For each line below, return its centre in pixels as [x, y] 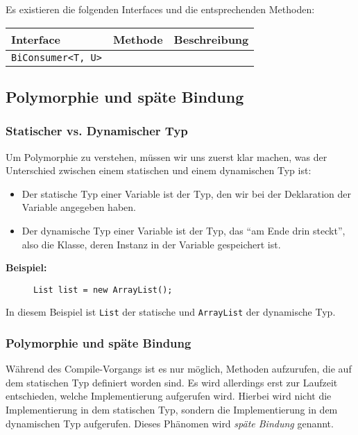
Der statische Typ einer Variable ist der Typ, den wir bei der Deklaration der [187, 193]
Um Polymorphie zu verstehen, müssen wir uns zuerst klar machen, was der [167, 156]
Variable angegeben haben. [79, 207]
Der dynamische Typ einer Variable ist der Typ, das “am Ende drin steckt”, [184, 230]
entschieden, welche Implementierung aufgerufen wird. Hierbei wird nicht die [169, 396]
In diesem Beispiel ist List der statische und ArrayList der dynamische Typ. [171, 312]
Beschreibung [211, 39]
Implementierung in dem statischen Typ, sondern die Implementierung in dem [172, 410]
